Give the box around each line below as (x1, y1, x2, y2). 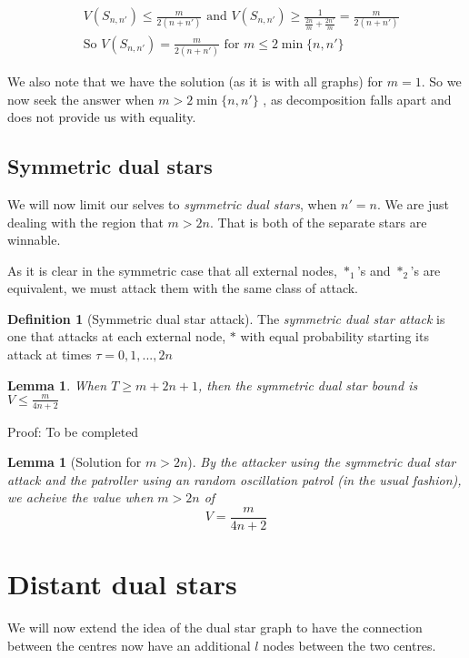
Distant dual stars (7, 565, 237, 602)
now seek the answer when (7, 89, 155, 108)
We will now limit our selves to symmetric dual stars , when (7, 194, 337, 213)
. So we (421, 71, 462, 90)
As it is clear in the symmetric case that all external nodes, (7, 260, 337, 279)
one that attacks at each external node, (7, 327, 226, 346)
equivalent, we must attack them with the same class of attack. (7, 278, 359, 298)
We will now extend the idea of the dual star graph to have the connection (7, 618, 423, 637)
